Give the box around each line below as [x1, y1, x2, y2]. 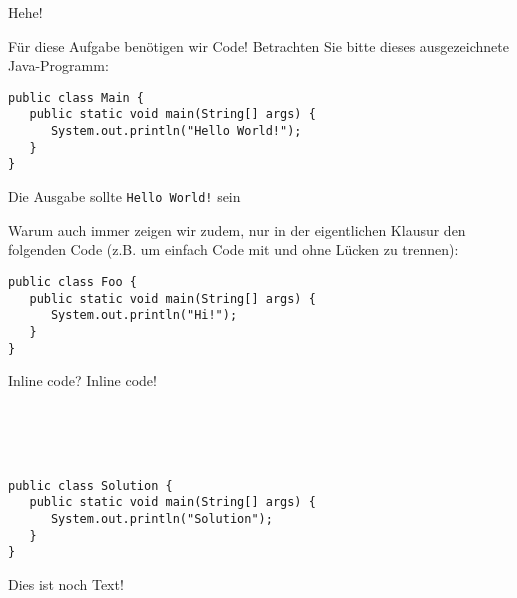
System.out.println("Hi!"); [50, 308, 238, 323]
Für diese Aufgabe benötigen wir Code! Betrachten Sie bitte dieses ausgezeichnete [8, 35, 509, 56]
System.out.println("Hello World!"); [50, 124, 302, 139]
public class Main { [8, 90, 145, 105]
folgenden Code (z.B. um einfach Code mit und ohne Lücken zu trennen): [8, 239, 459, 260]
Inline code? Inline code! [8, 370, 157, 391]
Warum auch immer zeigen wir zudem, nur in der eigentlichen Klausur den [8, 219, 466, 240]
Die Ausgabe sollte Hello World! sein [8, 186, 241, 207]
